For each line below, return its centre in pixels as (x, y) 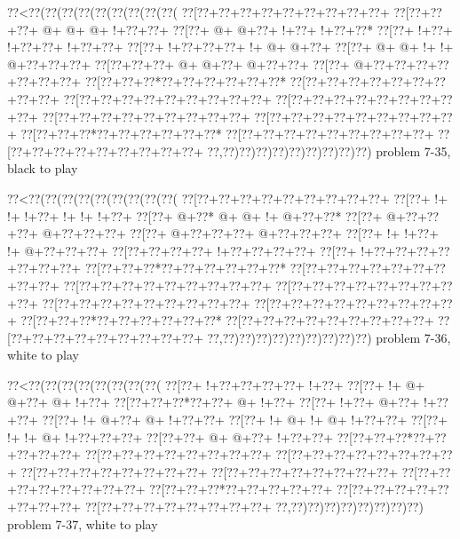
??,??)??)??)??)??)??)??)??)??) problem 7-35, (329, 151)
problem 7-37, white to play (83, 523)
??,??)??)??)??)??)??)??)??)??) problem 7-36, (329, 337)
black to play (43, 168)
